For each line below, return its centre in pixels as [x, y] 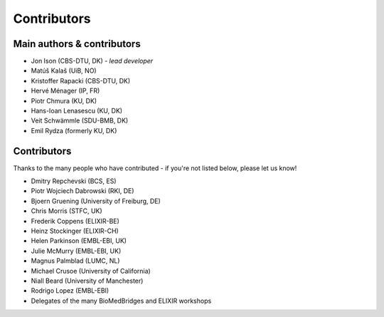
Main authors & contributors [77, 44]
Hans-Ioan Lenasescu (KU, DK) [77, 111]
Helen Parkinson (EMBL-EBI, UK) [79, 241]
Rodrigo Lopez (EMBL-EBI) [70, 291]
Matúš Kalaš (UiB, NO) [64, 71]
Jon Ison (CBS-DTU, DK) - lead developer [92, 61]
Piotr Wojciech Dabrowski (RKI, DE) [82, 191]
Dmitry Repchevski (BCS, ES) [74, 181]
